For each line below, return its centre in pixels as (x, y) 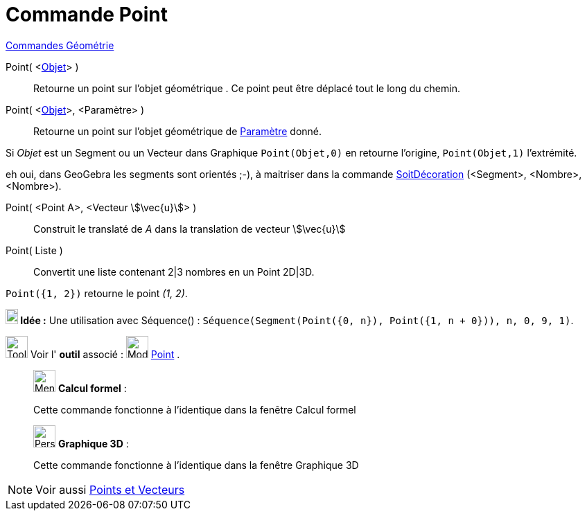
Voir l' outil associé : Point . (105, 354)
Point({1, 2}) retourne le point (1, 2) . (97, 293)
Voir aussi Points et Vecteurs (110, 489)
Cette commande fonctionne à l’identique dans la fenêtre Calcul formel (195, 409)
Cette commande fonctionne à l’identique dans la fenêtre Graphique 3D (196, 465)
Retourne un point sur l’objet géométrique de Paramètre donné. (178, 131)
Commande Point (87, 15)
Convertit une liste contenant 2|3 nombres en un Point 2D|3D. (174, 272)
